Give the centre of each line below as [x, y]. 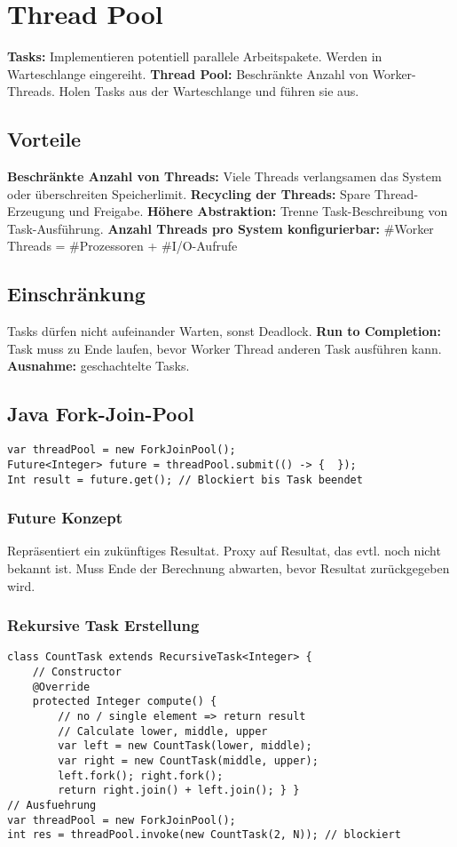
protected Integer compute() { [125, 702]
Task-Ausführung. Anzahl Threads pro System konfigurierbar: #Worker [221, 228]
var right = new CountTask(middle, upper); [188, 761]
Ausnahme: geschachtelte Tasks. [98, 366]
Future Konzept [65, 518]
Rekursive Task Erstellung [103, 625]
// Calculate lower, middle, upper [163, 731]
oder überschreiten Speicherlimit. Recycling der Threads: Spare [189, 193]
